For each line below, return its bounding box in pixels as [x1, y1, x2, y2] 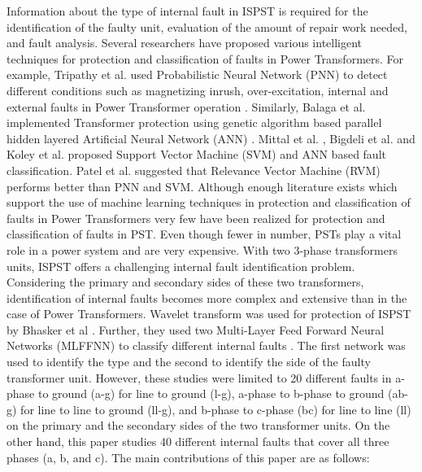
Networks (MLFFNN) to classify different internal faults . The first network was [7, 337, 406, 354]
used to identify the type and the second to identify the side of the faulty [7, 353, 371, 370]
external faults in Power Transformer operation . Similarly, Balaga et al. [7, 98, 366, 115]
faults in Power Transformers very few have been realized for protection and [7, 209, 385, 226]
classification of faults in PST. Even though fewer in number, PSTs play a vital [7, 225, 402, 243]
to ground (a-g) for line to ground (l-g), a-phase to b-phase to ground [37, 385, 385, 402]
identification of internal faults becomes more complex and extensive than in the [7, 289, 407, 306]
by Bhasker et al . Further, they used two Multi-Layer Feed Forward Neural [7, 321, 385, 338]
